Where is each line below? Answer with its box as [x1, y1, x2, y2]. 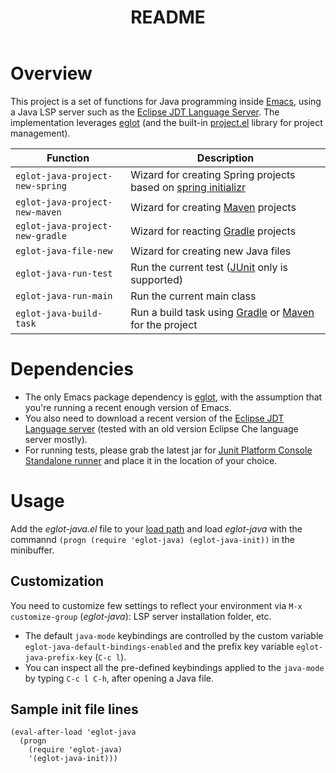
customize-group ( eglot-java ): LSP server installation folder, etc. [10, 610, 272, 622]
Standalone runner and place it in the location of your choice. [24, 454, 278, 466]
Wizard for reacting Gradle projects [130, 224, 297, 238]
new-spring [15, 180, 67, 191]
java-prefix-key [24, 652, 93, 663]
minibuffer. [10, 544, 55, 556]
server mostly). [24, 433, 88, 445]
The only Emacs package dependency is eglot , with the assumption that [24, 391, 323, 403]
